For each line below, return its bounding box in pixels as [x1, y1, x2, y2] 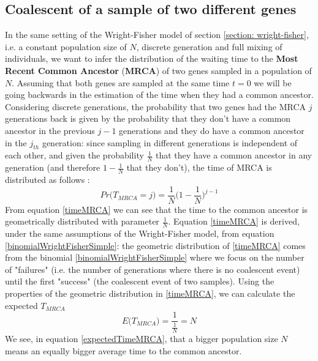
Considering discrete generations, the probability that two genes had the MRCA [5, 100, 306, 113]
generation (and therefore [5, 161, 100, 174]
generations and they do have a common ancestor [119, 124, 305, 136]
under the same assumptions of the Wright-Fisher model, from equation [5, 227, 274, 240]
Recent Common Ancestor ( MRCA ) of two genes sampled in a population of [5, 64, 312, 76]
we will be [254, 76, 292, 89]
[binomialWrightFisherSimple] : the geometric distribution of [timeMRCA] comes [5, 239, 306, 251]
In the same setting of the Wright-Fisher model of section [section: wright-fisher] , [5, 28, 309, 41]
